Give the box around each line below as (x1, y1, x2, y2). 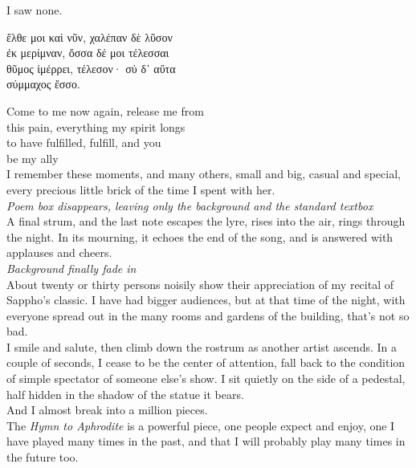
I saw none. (6, 2, 63, 18)
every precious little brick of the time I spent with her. (6, 181, 275, 197)
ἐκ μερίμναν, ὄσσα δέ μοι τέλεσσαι (6, 44, 169, 61)
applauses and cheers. (6, 244, 112, 261)
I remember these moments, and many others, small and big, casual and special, (6, 165, 401, 182)
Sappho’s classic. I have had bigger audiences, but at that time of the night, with (6, 291, 406, 308)
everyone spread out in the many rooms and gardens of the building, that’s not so (6, 307, 410, 324)
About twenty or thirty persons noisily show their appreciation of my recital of (6, 275, 394, 292)
